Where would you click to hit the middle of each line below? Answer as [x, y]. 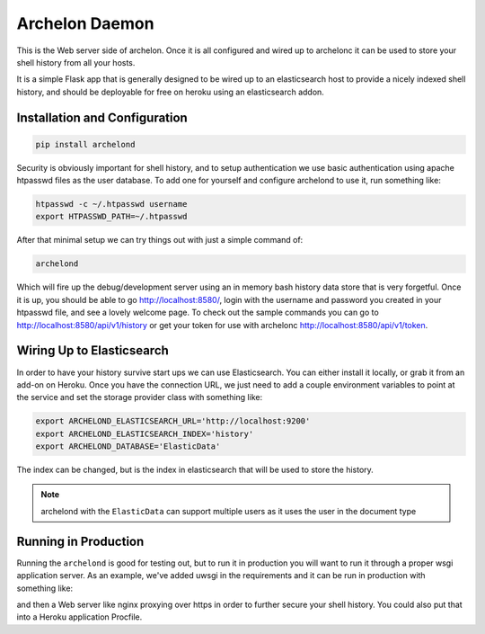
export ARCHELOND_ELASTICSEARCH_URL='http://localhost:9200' [173, 421]
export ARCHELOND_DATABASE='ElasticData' [128, 446]
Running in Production [80, 541]
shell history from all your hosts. [76, 62]
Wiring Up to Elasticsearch [93, 351]
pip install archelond [85, 144]
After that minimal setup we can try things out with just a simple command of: [160, 240]
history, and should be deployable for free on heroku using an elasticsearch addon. [171, 92]
